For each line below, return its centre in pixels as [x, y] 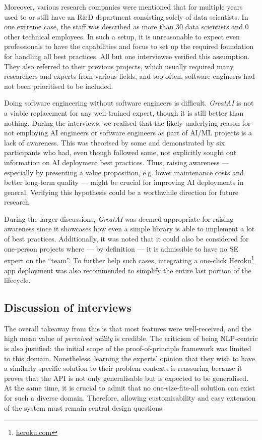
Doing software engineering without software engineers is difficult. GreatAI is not [129, 103]
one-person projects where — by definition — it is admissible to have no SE [121, 248]
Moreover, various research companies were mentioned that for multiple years [123, 7]
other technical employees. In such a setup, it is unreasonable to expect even [122, 36]
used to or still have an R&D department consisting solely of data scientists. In [126, 16]
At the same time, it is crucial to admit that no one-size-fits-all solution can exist [129, 388]
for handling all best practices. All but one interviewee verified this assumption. [127, 56]
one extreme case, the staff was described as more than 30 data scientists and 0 [126, 27]
